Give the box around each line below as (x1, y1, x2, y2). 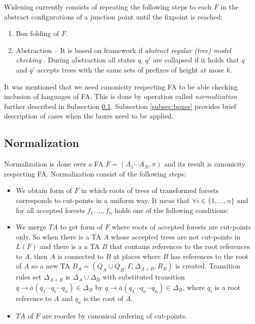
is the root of (83, 292, 123, 303)
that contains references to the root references (109, 241, 250, 251)
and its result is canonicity (164, 158, 245, 169)
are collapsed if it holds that (152, 54, 239, 65)
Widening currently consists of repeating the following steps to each (4, 1, 212, 11)
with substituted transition (102, 271, 185, 282)
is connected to (57, 250, 103, 261)
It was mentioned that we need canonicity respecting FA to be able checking (4, 81, 238, 91)
